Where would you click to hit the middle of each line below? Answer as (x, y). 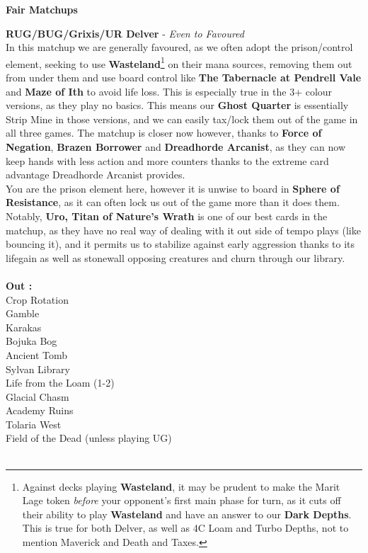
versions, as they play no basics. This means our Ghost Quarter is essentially (177, 105)
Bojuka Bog (31, 341)
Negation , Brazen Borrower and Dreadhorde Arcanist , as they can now (176, 147)
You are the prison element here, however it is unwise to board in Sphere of (173, 188)
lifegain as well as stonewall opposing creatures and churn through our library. (176, 257)
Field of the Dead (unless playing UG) (89, 438)
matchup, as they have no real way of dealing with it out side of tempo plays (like (183, 230)
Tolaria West (34, 424)
